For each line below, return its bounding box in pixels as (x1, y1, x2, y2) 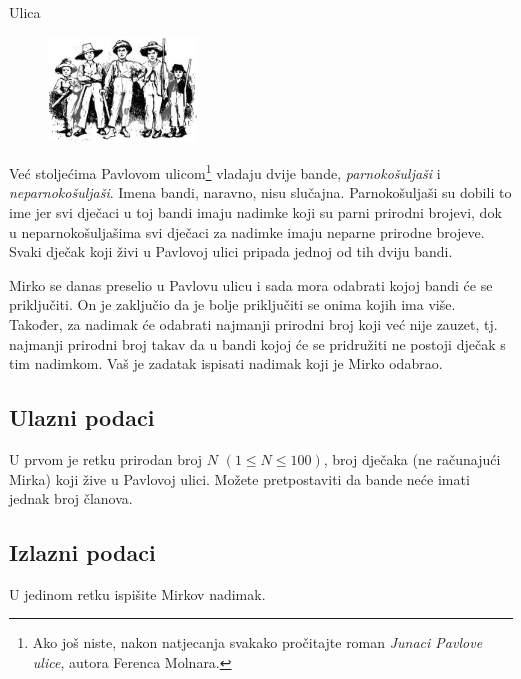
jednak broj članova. (9, 488, 133, 509)
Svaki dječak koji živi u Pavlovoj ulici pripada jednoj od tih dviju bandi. (9, 241, 453, 262)
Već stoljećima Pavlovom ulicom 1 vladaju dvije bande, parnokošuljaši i (9, 160, 441, 183)
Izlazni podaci (9, 537, 156, 568)
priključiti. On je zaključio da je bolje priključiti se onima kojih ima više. (9, 294, 456, 315)
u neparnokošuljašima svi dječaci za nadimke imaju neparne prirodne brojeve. (9, 221, 485, 242)
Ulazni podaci (9, 402, 155, 433)
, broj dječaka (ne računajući (323, 448, 501, 469)
